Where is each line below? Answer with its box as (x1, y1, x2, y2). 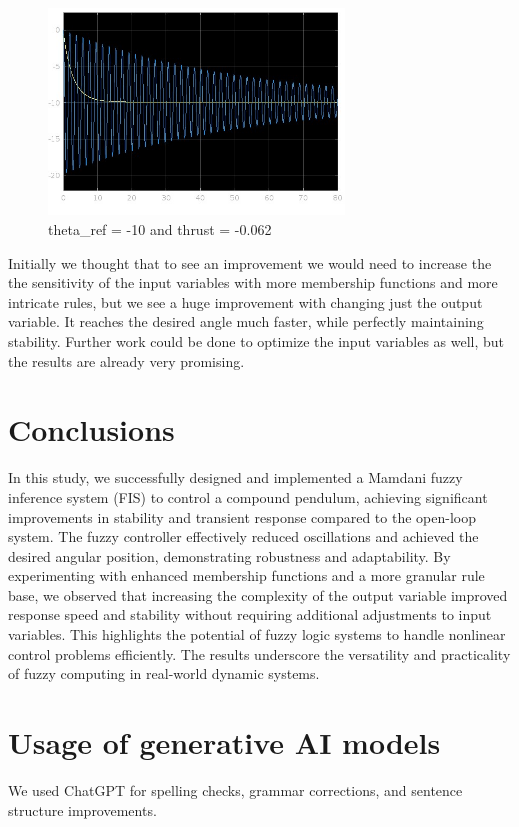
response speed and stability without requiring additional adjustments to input (8, 604, 492, 625)
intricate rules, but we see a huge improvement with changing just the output (8, 291, 483, 312)
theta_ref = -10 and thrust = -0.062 (48, 219, 272, 240)
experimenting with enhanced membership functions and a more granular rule (8, 565, 485, 586)
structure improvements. (8, 799, 157, 820)
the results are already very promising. (8, 350, 245, 371)
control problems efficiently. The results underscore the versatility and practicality (8, 643, 511, 664)
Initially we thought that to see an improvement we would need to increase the (8, 252, 492, 273)
